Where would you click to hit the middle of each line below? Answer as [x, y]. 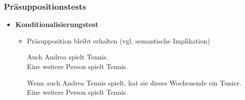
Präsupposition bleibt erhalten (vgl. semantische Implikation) [118, 40]
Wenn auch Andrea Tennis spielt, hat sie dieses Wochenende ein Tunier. [134, 82]
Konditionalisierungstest [57, 24]
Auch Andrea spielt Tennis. [68, 57]
